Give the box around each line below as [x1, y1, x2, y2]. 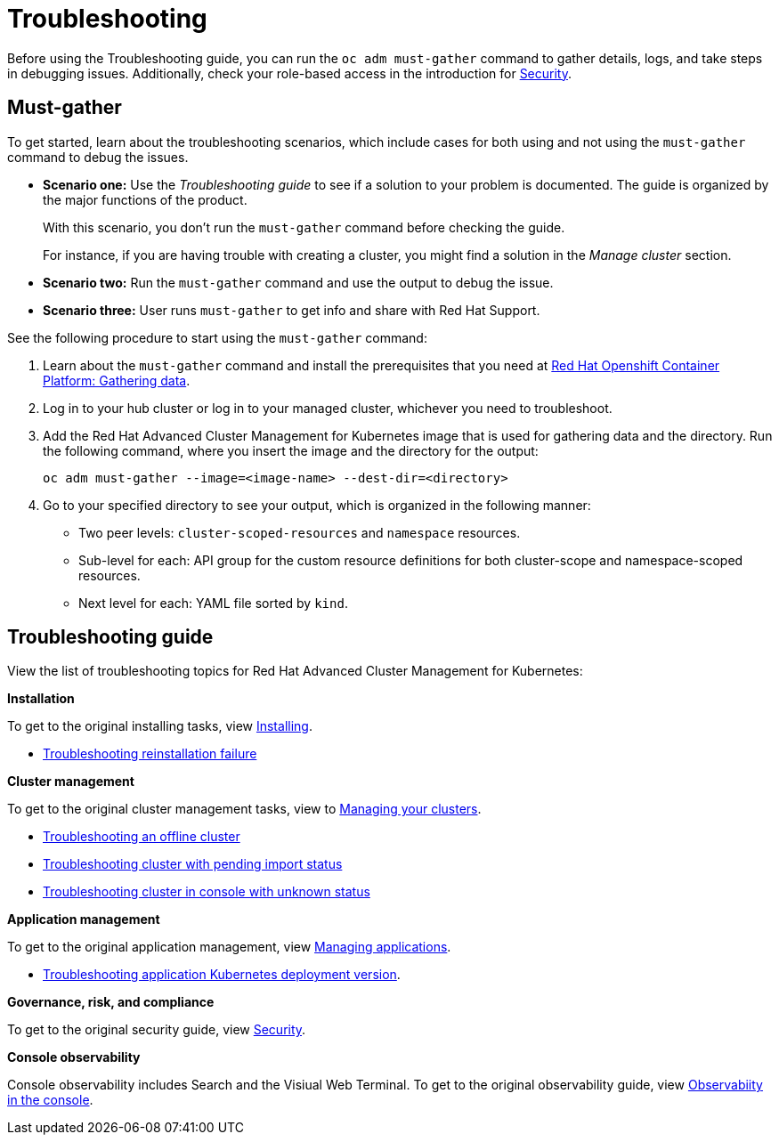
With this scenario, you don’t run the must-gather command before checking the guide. [43, 219, 565, 235]
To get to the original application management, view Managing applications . [7, 939, 451, 955]
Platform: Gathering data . [43, 372, 191, 388]
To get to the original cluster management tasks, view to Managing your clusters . [7, 801, 482, 817]
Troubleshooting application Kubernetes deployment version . [43, 967, 401, 983]
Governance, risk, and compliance [7, 994, 215, 1010]
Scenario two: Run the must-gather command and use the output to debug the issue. [43, 274, 554, 290]
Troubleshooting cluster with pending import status [43, 856, 343, 872]
